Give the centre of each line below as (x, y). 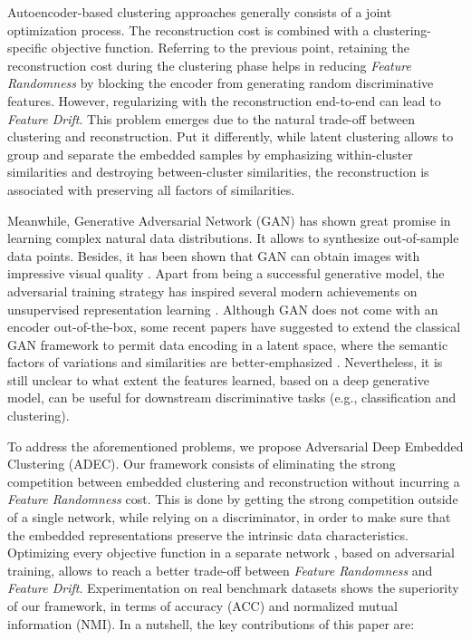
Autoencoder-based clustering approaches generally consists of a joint (200, 12)
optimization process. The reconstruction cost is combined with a (188, 29)
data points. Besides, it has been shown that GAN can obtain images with (214, 255)
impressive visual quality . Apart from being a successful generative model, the (226, 273)
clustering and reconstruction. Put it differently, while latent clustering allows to (231, 136)
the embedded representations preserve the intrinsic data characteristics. (208, 534)
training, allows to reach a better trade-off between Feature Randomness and (220, 570)
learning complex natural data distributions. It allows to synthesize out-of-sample (233, 238)
